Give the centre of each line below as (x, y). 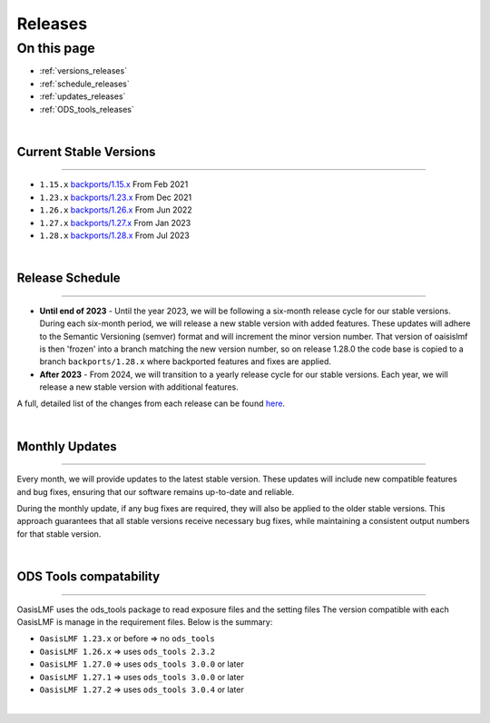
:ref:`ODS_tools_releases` (87, 109)
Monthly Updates (67, 446)
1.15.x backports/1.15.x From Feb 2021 (114, 184)
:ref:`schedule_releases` (85, 84)
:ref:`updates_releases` (83, 96)
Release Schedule (69, 278)
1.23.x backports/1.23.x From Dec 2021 (116, 197)
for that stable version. (59, 534)
